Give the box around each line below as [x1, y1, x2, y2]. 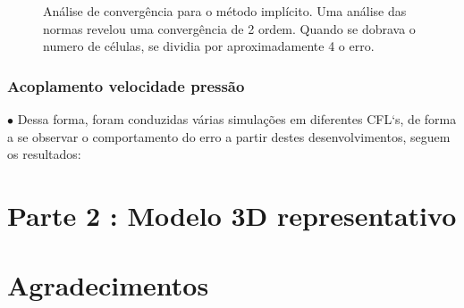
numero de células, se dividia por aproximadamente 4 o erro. [43, 37, 375, 55]
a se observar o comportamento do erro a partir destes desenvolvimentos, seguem [7, 127, 451, 146]
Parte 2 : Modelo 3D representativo [7, 196, 457, 233]
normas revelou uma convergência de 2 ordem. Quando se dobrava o [43, 19, 416, 37]
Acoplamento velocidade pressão [7, 74, 245, 96]
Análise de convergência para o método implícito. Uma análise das [43, 2, 407, 20]
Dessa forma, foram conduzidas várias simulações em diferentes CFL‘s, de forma [17, 110, 457, 128]
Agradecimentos [7, 267, 209, 304]
